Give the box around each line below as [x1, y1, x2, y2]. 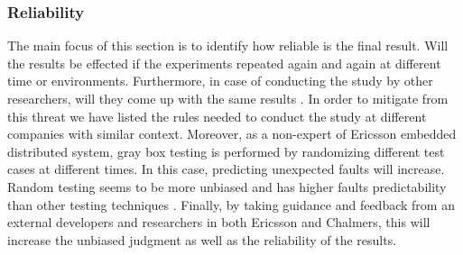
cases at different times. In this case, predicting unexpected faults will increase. [7, 159, 445, 178]
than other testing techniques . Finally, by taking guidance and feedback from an [7, 195, 455, 214]
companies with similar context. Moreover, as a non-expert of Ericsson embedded [7, 124, 457, 143]
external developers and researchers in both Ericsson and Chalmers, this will [7, 213, 431, 232]
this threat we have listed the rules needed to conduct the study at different [7, 106, 427, 125]
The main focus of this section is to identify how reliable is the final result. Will [7, 36, 449, 55]
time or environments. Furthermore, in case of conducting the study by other [7, 71, 433, 90]
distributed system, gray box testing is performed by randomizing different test [7, 141, 445, 160]
